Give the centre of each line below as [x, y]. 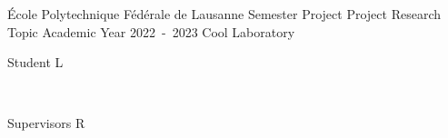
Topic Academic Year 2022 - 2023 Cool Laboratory [151, 31]
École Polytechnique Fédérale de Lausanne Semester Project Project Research [224, 14]
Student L [35, 62]
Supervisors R [46, 123]
